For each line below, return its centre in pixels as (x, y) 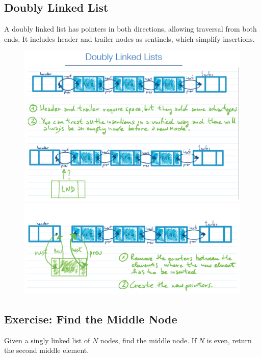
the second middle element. (47, 350)
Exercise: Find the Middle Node (91, 319)
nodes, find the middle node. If (148, 340)
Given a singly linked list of (47, 340)
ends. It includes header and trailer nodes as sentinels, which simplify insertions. (129, 38)
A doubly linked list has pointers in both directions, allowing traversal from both (130, 29)
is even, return (229, 340)
